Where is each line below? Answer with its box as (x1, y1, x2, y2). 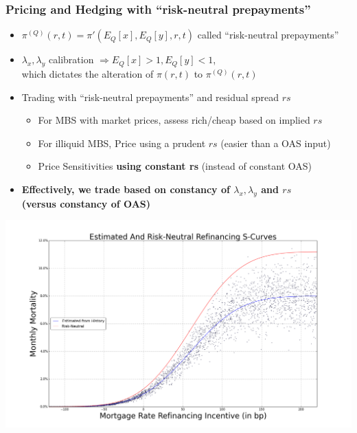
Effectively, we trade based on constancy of (21, 181, 230, 196)
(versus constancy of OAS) (21, 196, 151, 210)
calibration (49, 52, 94, 67)
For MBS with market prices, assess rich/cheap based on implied (38, 113, 310, 127)
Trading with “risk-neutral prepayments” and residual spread (21, 89, 279, 104)
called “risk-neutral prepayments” (197, 27, 339, 42)
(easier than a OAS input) (220, 135, 331, 150)
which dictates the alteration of (21, 67, 154, 81)
